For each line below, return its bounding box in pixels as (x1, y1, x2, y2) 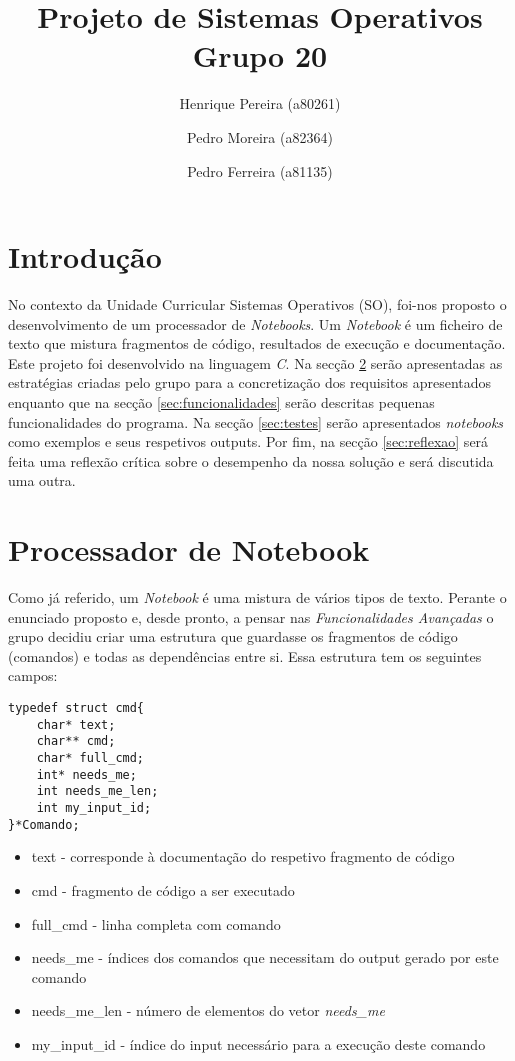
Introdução (8, 236, 162, 277)
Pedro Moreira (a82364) (187, 126, 333, 147)
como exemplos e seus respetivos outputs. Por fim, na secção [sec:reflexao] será (8, 431, 489, 452)
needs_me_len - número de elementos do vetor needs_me (31, 1000, 385, 1021)
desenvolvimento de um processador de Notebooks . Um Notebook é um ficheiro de (8, 313, 503, 334)
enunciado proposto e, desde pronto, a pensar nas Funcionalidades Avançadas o (8, 606, 494, 627)
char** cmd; (36, 734, 116, 749)
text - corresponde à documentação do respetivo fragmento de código (31, 846, 455, 867)
